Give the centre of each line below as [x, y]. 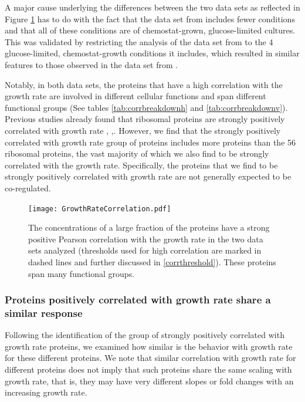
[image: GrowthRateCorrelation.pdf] [100, 209]
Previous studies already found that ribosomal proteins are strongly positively [145, 119]
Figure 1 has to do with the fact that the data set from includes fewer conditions [150, 18]
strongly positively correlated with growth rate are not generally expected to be [148, 176]
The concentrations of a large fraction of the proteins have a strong [149, 227]
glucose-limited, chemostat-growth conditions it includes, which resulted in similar [152, 53]
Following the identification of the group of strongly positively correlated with [145, 335]
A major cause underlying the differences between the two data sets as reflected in [152, 7]
